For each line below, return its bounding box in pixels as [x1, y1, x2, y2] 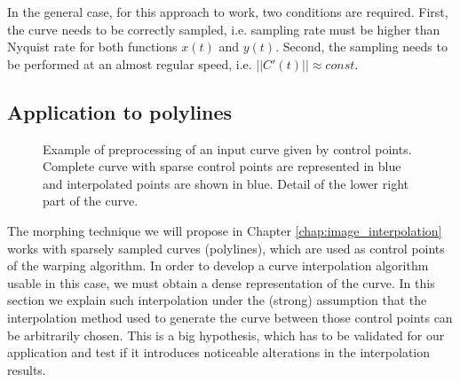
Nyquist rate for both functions [7, 37, 178, 56]
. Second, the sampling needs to [275, 37, 448, 56]
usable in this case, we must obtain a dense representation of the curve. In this [7, 273, 435, 292]
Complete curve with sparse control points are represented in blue [43, 157, 401, 175]
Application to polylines [7, 97, 233, 125]
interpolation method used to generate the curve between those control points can [7, 308, 453, 326]
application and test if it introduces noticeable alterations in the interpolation [7, 343, 431, 362]
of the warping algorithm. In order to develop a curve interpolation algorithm [7, 256, 429, 275]
